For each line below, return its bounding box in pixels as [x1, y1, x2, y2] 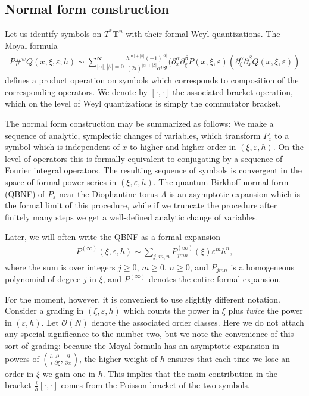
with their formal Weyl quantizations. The [126, 27, 280, 40]
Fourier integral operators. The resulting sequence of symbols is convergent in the [5, 164, 302, 176]
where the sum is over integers [5, 260, 116, 273]
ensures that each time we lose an [167, 352, 291, 364]
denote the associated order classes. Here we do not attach [91, 316, 304, 328]
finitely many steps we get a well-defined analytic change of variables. [5, 210, 258, 223]
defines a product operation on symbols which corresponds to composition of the [5, 74, 299, 86]
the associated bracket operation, [172, 85, 293, 98]
